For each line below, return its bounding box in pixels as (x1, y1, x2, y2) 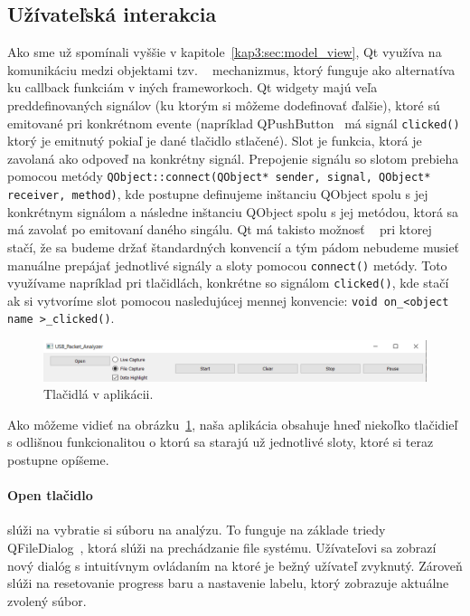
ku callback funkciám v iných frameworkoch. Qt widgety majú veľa (7, 78, 378, 97)
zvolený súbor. (7, 591, 87, 610)
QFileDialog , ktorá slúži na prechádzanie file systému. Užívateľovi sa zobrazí (7, 538, 437, 557)
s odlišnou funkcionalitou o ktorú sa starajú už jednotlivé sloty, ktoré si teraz (7, 432, 434, 451)
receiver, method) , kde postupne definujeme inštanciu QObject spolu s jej (7, 185, 428, 204)
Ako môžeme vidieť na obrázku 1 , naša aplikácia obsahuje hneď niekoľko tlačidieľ (7, 414, 458, 433)
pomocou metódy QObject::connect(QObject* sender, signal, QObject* (7, 166, 431, 185)
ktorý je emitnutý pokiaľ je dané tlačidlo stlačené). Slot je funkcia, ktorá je (7, 131, 422, 150)
